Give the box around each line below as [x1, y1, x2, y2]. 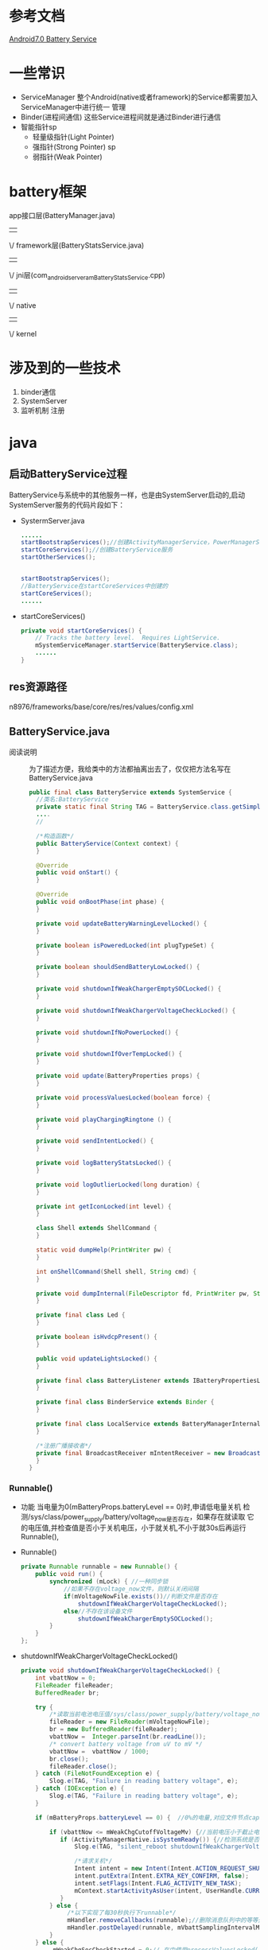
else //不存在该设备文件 [63, 1607, 133, 1615]
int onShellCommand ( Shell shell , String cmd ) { [36, 1267, 197, 1275]
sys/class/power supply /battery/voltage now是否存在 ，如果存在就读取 [29, 1512, 246, 1524]
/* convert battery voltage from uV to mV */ [49, 1740, 203, 1748]
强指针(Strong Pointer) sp [32, 142, 116, 151]
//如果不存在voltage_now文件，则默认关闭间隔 [63, 1585, 200, 1594]
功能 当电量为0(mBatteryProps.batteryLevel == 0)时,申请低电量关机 [20, 1501, 242, 1512]
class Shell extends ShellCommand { [36, 1224, 157, 1232]
